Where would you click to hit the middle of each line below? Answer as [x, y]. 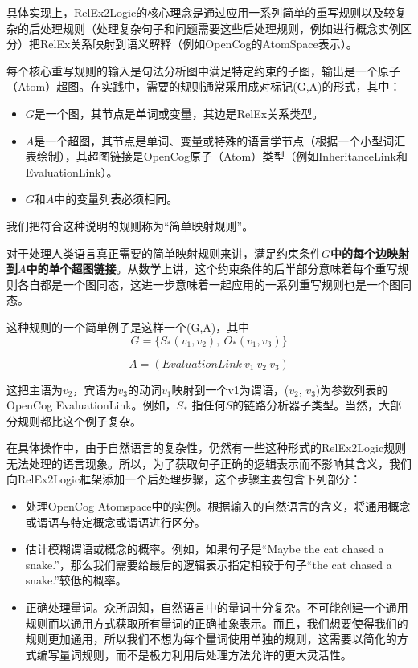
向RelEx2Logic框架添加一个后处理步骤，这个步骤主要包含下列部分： [184, 479]
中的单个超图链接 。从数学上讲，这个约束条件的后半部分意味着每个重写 [212, 269]
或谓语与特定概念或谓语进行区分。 [115, 521]
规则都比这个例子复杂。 [79, 420]
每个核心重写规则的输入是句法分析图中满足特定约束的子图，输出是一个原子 [203, 70]
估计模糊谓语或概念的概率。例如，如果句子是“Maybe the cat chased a [205, 549]
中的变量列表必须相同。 [116, 199]
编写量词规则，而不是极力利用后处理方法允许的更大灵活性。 [194, 654]
